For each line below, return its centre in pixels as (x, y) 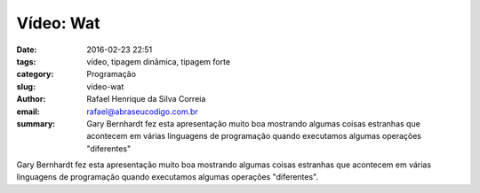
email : (28, 112)
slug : (26, 86)
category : (35, 74)
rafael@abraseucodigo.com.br (143, 112)
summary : (36, 123)
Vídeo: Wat (58, 23)
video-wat (105, 86)
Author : (31, 99)
